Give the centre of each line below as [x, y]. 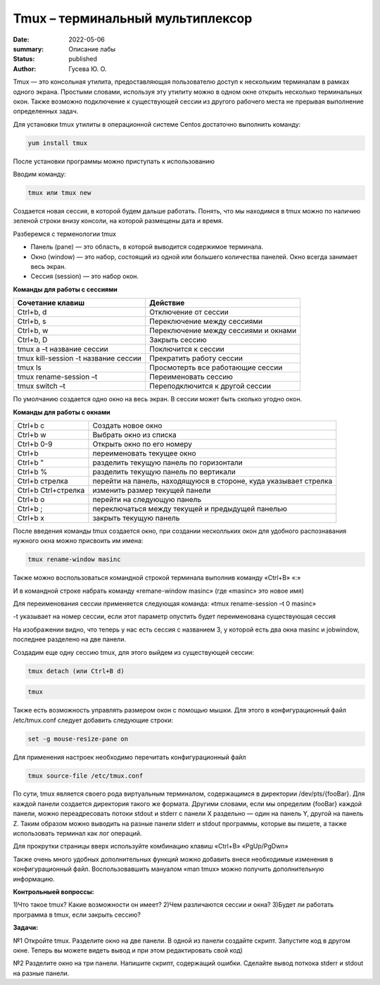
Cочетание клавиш [51, 303]
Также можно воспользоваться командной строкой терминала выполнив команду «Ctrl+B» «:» [157, 578]
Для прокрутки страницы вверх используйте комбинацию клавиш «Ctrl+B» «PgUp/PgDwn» [151, 846]
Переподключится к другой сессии [210, 386]
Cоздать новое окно [127, 425]
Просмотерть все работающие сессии [216, 368]
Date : [21, 39]
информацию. [34, 879]
